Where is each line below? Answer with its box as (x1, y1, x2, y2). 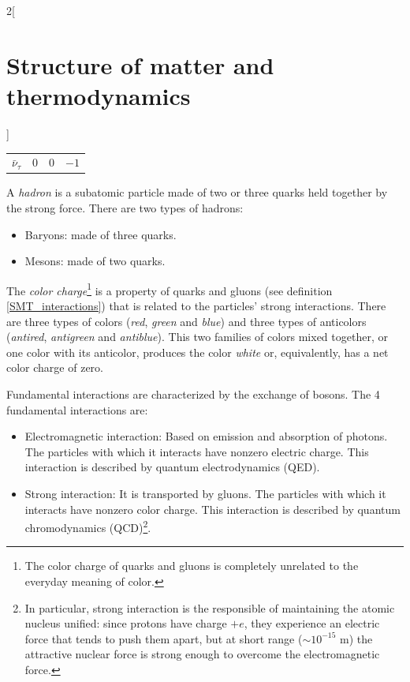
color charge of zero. (6, 359, 103, 376)
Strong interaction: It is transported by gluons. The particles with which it (24, 485, 386, 501)
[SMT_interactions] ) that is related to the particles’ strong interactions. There (6, 297, 386, 313)
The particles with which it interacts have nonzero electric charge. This (24, 443, 369, 459)
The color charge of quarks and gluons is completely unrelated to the (24, 557, 359, 574)
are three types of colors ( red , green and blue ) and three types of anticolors (6, 313, 367, 329)
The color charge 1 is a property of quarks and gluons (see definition (6, 279, 333, 298)
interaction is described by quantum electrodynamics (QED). (24, 459, 320, 475)
